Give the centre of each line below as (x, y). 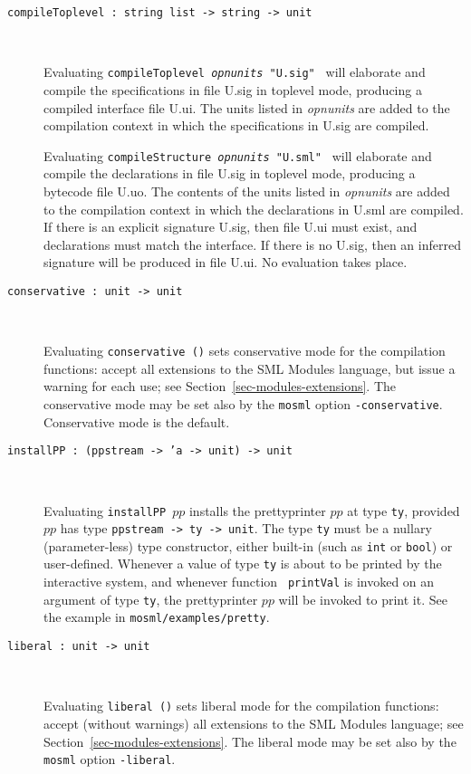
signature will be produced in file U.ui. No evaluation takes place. (226, 262)
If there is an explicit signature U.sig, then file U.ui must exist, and (231, 227)
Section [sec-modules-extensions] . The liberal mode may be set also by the (250, 741)
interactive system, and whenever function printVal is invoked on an (239, 582)
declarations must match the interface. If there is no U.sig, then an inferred (252, 244)
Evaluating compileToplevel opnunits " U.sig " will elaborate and (235, 72)
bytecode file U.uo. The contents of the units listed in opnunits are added (247, 191)
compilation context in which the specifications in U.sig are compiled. (236, 125)
